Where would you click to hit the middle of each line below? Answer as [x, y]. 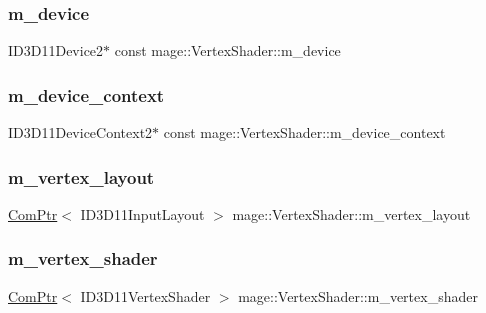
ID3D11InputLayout [142, 213]
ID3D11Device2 [56, 50]
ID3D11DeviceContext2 [80, 132]
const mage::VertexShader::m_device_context [304, 132]
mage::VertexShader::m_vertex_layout [351, 213]
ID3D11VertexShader [145, 295]
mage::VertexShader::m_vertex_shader [358, 295]
